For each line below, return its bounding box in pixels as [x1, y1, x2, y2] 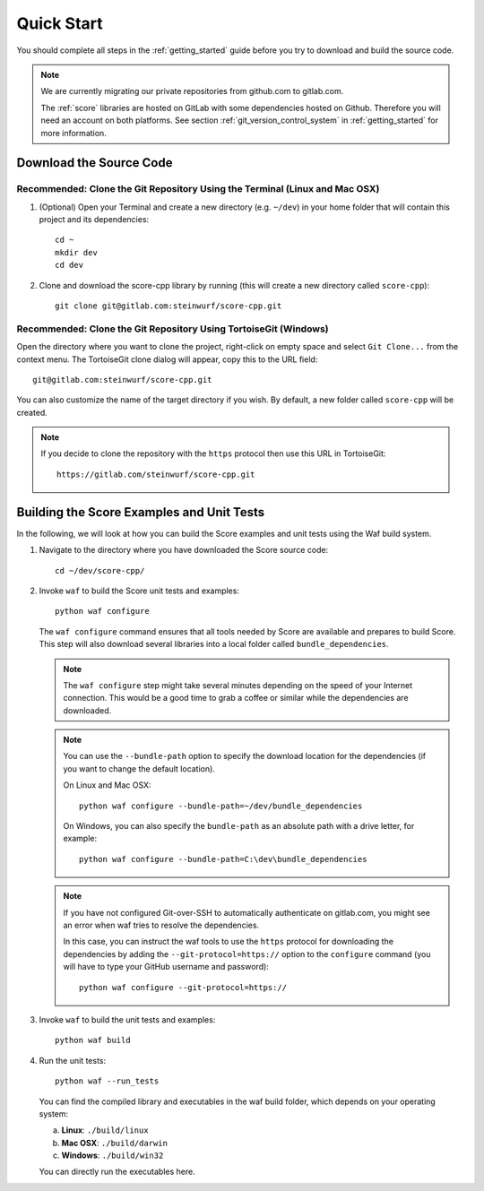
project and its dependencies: [39, 214, 150, 225]
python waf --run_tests [55, 1076, 160, 1086]
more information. [40, 127, 107, 138]
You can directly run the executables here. [39, 1166, 196, 1178]
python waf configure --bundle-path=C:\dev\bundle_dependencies [79, 854, 367, 864]
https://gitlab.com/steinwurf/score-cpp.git [56, 469, 255, 479]
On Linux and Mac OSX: [63, 780, 151, 790]
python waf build [55, 1035, 131, 1046]
